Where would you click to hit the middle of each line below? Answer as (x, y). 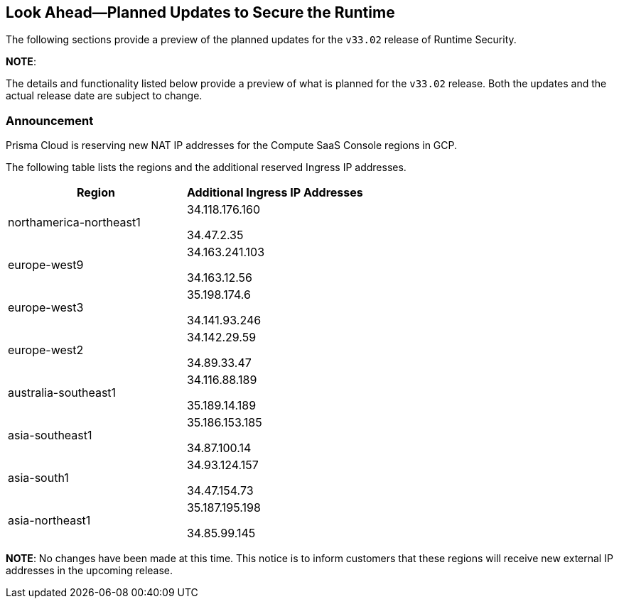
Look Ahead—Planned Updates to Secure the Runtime (200, 12)
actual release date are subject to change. (104, 96)
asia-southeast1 (50, 435)
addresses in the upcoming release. (90, 571)
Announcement (50, 120)
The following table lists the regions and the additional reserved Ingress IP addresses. (206, 168)
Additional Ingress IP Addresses (275, 193)
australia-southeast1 (62, 393)
